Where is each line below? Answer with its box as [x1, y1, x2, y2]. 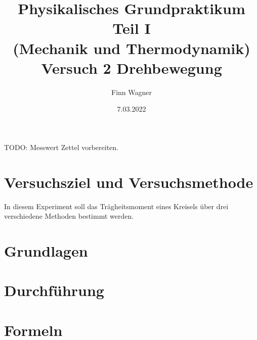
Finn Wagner [111, 86, 152, 97]
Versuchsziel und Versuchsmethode [4, 171, 253, 192]
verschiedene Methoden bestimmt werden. [4, 211, 134, 221]
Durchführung [4, 280, 104, 301]
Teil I [112, 18, 151, 38]
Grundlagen [4, 240, 88, 261]
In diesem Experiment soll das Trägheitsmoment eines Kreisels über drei [4, 201, 229, 211]
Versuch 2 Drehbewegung [41, 57, 222, 78]
